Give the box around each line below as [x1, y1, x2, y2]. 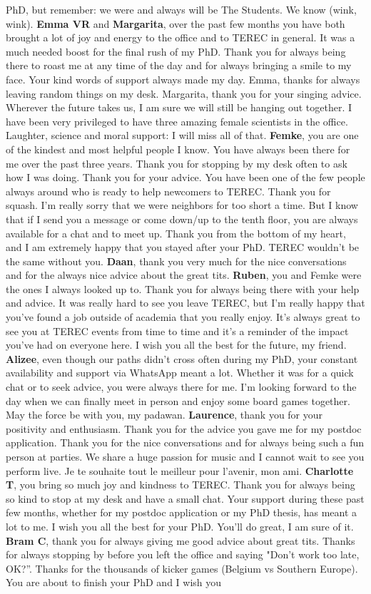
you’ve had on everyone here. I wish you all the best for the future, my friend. [6, 337, 347, 352]
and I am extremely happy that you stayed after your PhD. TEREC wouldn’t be [6, 240, 360, 255]
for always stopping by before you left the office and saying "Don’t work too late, [6, 547, 360, 562]
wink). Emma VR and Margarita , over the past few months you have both [6, 16, 345, 31]
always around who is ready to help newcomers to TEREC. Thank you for [6, 183, 331, 198]
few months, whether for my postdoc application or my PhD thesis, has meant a [6, 505, 357, 520]
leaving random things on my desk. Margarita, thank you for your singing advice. [6, 86, 362, 101]
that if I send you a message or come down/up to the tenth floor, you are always [6, 211, 358, 226]
